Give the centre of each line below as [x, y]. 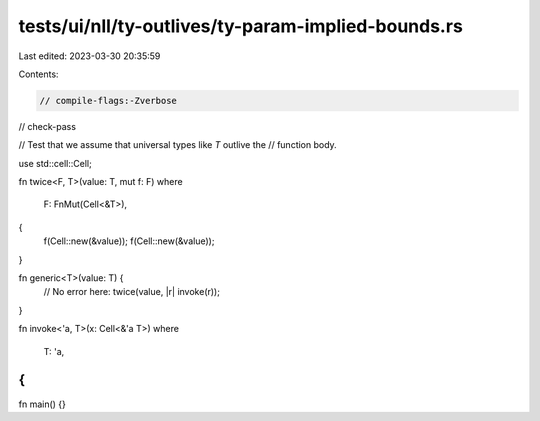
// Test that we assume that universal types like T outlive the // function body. [177, 145]
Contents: [38, 74]
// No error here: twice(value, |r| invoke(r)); [131, 292]
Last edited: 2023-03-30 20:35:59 [89, 56]
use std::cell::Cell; [55, 163]
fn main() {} [42, 404]
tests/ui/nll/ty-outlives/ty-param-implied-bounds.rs [241, 26]
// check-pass [47, 126]
